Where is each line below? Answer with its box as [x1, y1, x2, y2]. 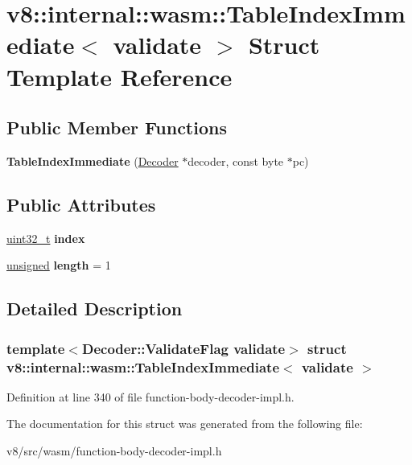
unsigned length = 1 [6, 257, 111, 274]
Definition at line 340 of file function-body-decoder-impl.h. [6, 388, 295, 405]
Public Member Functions [6, 115, 227, 140]
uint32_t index [6, 229, 85, 246]
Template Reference [6, 60, 233, 93]
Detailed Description [6, 296, 183, 321]
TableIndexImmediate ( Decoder [6, 152, 179, 169]
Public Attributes [6, 191, 156, 216]
